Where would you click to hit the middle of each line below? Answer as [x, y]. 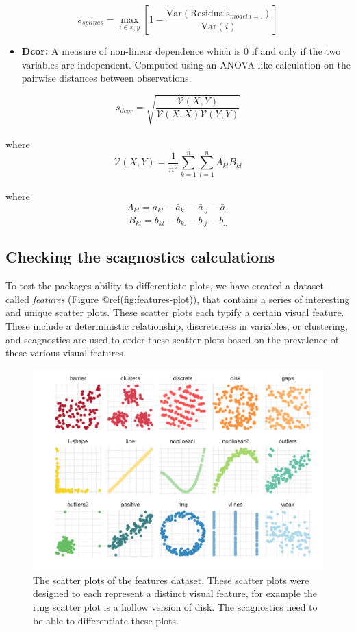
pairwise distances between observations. [106, 78]
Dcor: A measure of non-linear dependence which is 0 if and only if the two [181, 51]
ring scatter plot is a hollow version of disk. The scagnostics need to [175, 607]
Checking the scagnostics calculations [140, 257]
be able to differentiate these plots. [106, 620]
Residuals [210, 13]
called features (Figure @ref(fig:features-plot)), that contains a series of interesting [178, 299]
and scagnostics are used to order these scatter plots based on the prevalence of [172, 339]
